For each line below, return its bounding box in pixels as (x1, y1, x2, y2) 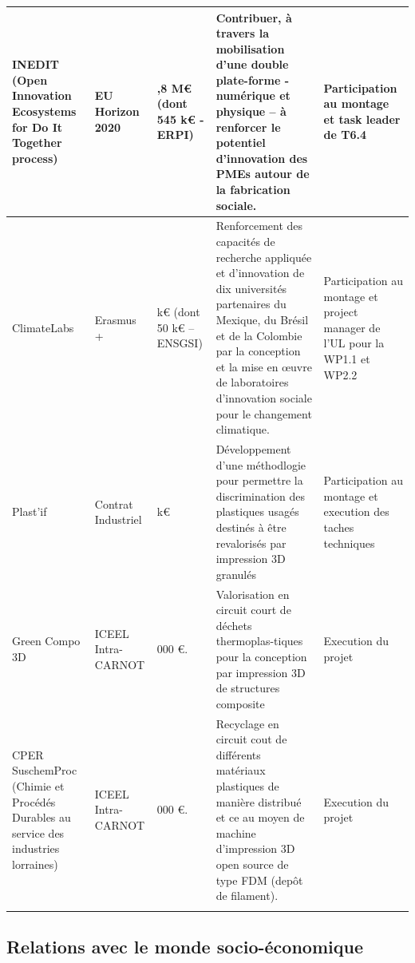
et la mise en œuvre (215, 358, 312, 374)
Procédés (12, 793, 56, 810)
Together (12, 134, 62, 151)
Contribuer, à (215, 9, 292, 26)
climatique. (215, 421, 270, 438)
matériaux (215, 762, 266, 779)
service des (12, 824, 65, 841)
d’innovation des (215, 149, 308, 166)
